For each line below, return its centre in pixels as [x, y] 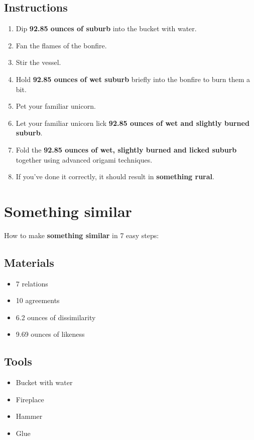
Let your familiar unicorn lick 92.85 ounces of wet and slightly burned [133, 123]
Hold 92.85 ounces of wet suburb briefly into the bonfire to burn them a [133, 79]
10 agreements [38, 300]
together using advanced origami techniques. [84, 159]
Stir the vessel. [38, 62]
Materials [29, 262]
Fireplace [30, 399]
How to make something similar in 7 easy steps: [82, 235]
